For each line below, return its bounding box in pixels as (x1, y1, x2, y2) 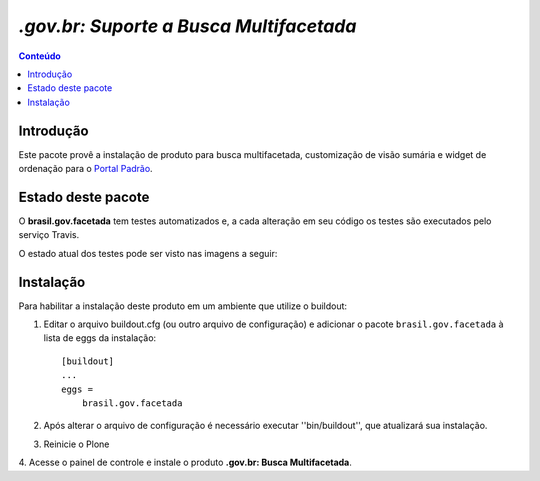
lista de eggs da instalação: (43, 332, 157, 344)
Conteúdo (18, 50, 62, 62)
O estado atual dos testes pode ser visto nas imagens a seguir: (18, 247, 278, 259)
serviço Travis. (18, 229, 80, 241)
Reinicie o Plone (43, 438, 110, 450)
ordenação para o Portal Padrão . (18, 163, 154, 175)
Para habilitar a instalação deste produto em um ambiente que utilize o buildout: (18, 300, 348, 312)
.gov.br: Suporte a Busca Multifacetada (18, 15, 357, 37)
